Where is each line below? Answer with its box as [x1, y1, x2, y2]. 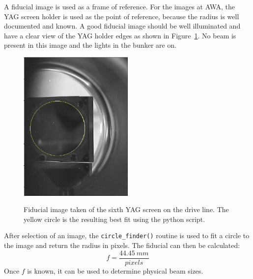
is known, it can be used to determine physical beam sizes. [27, 265, 203, 276]
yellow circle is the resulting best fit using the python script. [24, 214, 205, 224]
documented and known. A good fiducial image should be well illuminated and [4, 21, 241, 31]
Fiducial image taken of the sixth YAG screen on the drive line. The [24, 204, 229, 215]
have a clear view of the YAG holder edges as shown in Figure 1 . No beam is [4, 30, 236, 40]
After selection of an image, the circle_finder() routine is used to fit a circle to [4, 230, 250, 241]
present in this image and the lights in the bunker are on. [4, 40, 177, 50]
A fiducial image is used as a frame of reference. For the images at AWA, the [4, 1, 235, 11]
